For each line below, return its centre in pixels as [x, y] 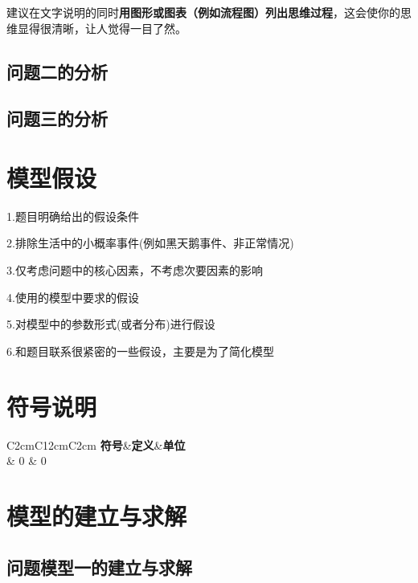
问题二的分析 [57, 71]
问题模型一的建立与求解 [99, 567]
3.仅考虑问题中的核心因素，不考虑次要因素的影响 [135, 270]
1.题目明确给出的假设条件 [73, 216]
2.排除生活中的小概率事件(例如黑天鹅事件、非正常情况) [150, 243]
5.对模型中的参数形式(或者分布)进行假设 [111, 324]
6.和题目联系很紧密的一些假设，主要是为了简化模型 [140, 351]
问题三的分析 [57, 118]
